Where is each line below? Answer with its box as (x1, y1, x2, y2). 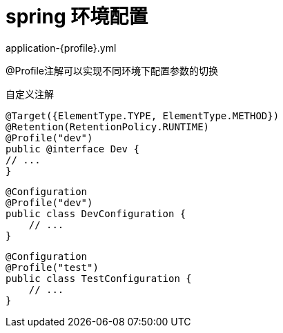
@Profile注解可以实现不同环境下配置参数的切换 (6, 64, 219, 77)
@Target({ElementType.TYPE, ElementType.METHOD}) (6, 110, 280, 121)
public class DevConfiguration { (6, 208, 186, 219)
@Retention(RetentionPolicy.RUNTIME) (6, 121, 210, 132)
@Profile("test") (6, 261, 99, 273)
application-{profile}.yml (6, 41, 117, 54)
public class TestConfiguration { (6, 272, 192, 284)
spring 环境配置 (6, 5, 148, 28)
